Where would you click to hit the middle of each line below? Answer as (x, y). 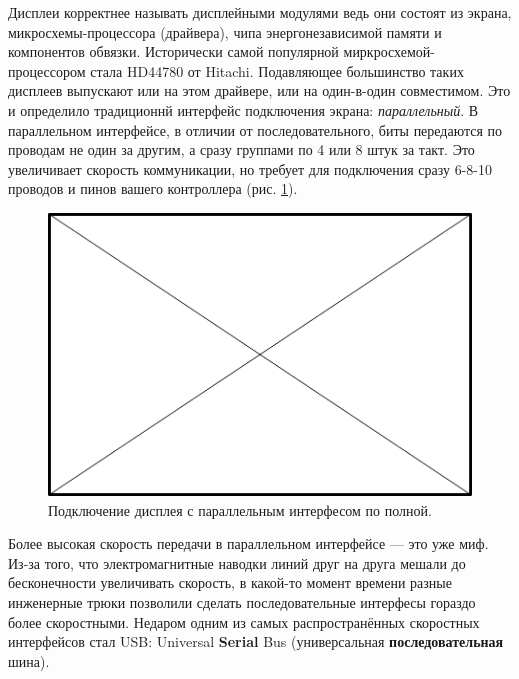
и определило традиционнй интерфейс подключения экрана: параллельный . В (243, 109)
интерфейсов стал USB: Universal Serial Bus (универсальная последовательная (256, 641)
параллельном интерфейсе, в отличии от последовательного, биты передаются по (255, 129)
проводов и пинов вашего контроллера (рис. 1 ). (153, 188)
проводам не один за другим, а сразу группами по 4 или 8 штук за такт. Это (241, 149)
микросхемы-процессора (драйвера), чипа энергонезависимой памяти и (225, 31)
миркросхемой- (389, 51)
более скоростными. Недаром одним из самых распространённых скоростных (244, 621)
